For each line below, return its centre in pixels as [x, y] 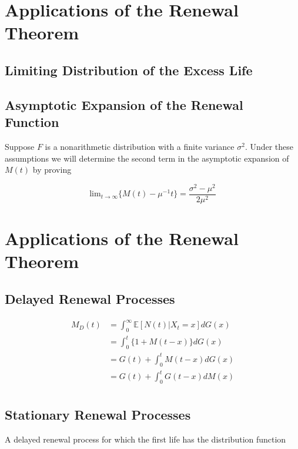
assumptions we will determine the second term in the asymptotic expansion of [147, 158]
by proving [52, 170]
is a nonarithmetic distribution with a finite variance [140, 146]
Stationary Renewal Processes [98, 415]
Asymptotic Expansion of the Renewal [124, 104]
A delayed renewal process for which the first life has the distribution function [145, 439]
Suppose [20, 146]
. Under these [269, 146]
